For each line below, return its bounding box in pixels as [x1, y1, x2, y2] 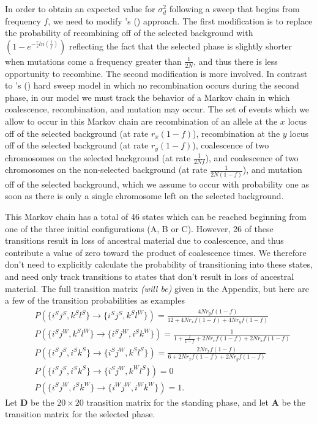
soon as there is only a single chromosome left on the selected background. [5, 189, 284, 202]
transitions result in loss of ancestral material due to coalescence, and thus [5, 234, 284, 247]
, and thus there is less [193, 54, 278, 67]
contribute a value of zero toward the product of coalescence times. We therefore [5, 246, 307, 258]
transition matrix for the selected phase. [5, 408, 155, 420]
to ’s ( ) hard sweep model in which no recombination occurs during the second [5, 79, 299, 92]
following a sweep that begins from [169, 2, 300, 15]
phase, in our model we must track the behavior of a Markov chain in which [5, 90, 290, 103]
